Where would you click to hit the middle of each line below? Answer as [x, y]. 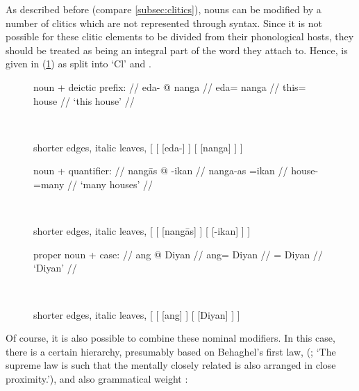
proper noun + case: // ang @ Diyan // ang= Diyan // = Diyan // [178, 254]
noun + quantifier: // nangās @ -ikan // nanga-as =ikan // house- [176, 170]
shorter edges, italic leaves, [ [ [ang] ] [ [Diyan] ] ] [137, 314]
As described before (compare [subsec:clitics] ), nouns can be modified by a [164, 9]
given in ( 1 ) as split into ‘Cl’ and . [78, 64]
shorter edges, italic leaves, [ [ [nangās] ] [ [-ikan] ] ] [142, 231]
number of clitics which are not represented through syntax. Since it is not [164, 23]
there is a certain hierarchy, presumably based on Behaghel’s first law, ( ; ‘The [171, 351]
